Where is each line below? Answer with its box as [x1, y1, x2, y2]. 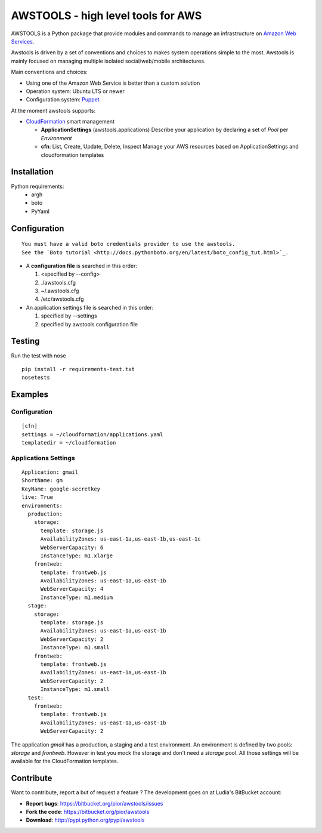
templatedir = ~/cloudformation [21, 439, 116, 446]
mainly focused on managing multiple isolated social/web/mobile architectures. [11, 57, 206, 64]
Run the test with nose [11, 352, 66, 359]
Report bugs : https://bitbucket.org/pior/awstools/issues [26, 800, 163, 807]
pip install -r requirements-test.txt [21, 366, 135, 372]
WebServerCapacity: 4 [40, 585, 104, 593]
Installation [11, 167, 54, 177]
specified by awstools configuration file [41, 320, 138, 328]
